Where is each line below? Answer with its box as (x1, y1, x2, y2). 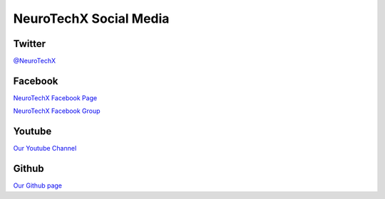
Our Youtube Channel (13, 144, 77, 153)
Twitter (13, 38, 46, 50)
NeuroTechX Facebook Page (13, 93, 98, 102)
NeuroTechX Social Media (13, 11, 170, 26)
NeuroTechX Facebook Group (13, 107, 101, 115)
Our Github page (13, 181, 62, 190)
